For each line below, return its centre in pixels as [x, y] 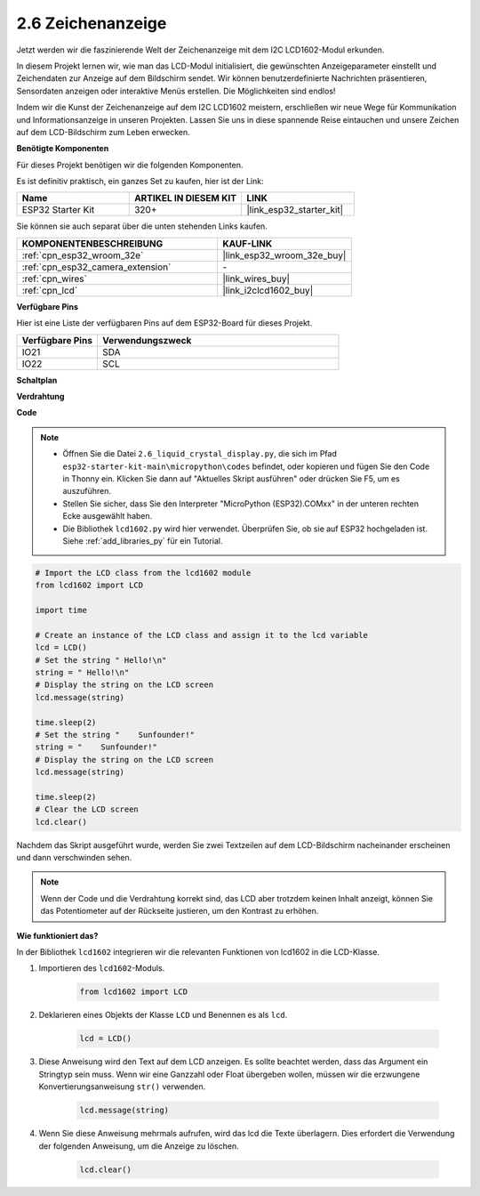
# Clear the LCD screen [87, 809]
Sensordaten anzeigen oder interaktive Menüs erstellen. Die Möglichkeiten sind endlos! [176, 91]
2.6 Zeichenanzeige [92, 23]
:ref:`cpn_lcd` [50, 290]
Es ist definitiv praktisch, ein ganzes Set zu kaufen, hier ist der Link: [140, 182]
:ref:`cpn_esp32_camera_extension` [96, 267]
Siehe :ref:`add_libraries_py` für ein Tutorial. [143, 541]
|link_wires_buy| [256, 279]
